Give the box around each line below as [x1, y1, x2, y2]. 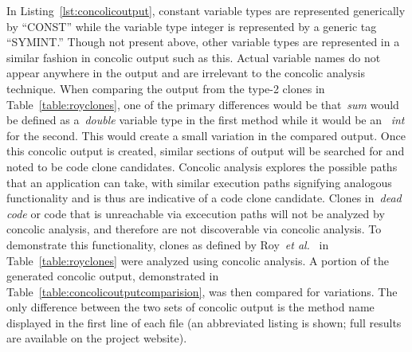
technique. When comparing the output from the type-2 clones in [6, 80, 325, 96]
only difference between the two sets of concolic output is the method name [6, 299, 375, 315]
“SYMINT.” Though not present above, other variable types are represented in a [6, 33, 400, 50]
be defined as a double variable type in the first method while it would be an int [6, 111, 405, 128]
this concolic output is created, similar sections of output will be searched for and [6, 143, 405, 159]
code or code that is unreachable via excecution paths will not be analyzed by [6, 205, 385, 221]
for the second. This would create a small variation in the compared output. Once [6, 127, 406, 143]
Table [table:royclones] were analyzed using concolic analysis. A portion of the [6, 252, 389, 268]
